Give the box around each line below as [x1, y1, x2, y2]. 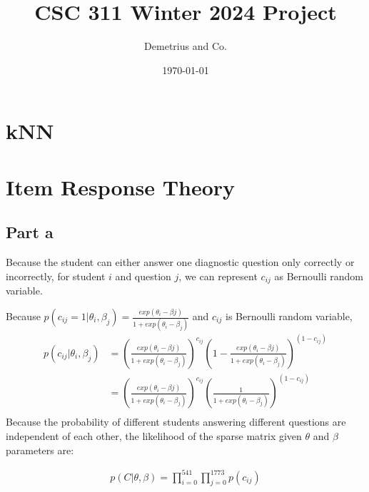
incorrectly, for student [6, 268, 106, 283]
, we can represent [178, 268, 258, 283]
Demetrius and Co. [144, 39, 227, 53]
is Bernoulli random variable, [225, 309, 353, 324]
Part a [6, 221, 54, 243]
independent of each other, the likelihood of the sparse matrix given [6, 428, 302, 443]
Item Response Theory [6, 172, 236, 201]
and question [115, 268, 171, 283]
